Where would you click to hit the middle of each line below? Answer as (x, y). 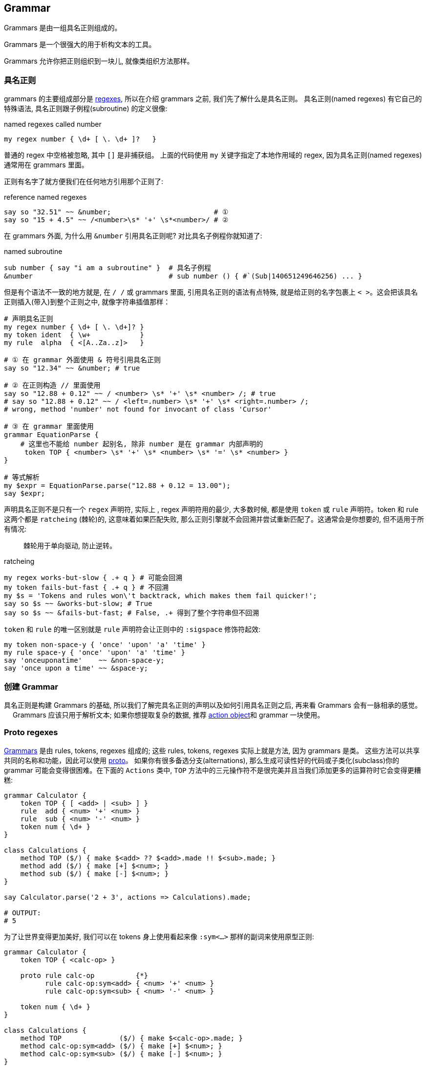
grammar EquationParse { (51, 435)
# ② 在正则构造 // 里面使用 (52, 385)
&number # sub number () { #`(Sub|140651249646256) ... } (183, 276)
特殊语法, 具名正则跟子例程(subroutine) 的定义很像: (86, 109)
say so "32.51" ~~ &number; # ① (116, 212)
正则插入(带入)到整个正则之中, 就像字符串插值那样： (87, 302)
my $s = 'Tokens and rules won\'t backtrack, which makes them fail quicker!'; (160, 596)
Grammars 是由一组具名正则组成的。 (63, 28)
